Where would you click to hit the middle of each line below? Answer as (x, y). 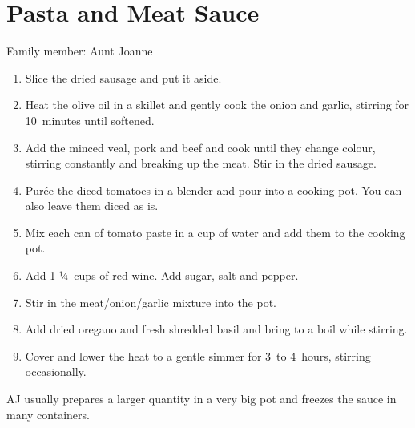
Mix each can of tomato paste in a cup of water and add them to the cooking (215, 232)
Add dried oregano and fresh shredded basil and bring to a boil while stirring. (216, 329)
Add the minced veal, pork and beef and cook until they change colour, (200, 147)
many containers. (48, 414)
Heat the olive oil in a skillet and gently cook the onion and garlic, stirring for (217, 105)
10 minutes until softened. (90, 120)
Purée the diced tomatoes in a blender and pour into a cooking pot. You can (214, 190)
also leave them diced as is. (92, 206)
